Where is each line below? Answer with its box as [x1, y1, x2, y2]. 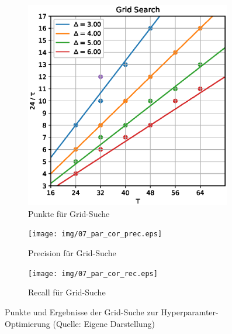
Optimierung [5, 317, 50, 329]
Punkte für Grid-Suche [28, 207, 110, 219]
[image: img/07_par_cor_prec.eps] [28, 230, 162, 239]
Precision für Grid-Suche [28, 247, 116, 259]
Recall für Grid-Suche [28, 286, 106, 298]
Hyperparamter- [161, 305, 219, 318]
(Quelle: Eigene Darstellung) [53, 317, 155, 329]
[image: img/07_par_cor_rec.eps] [28, 269, 158, 278]
